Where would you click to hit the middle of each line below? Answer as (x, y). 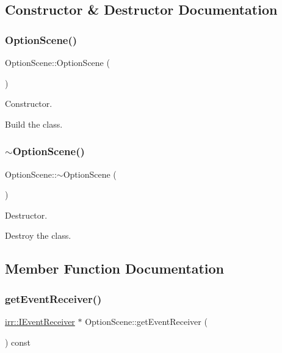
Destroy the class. (38, 235)
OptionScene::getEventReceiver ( (146, 321)
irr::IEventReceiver (40, 321)
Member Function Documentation (115, 268)
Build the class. (34, 124)
